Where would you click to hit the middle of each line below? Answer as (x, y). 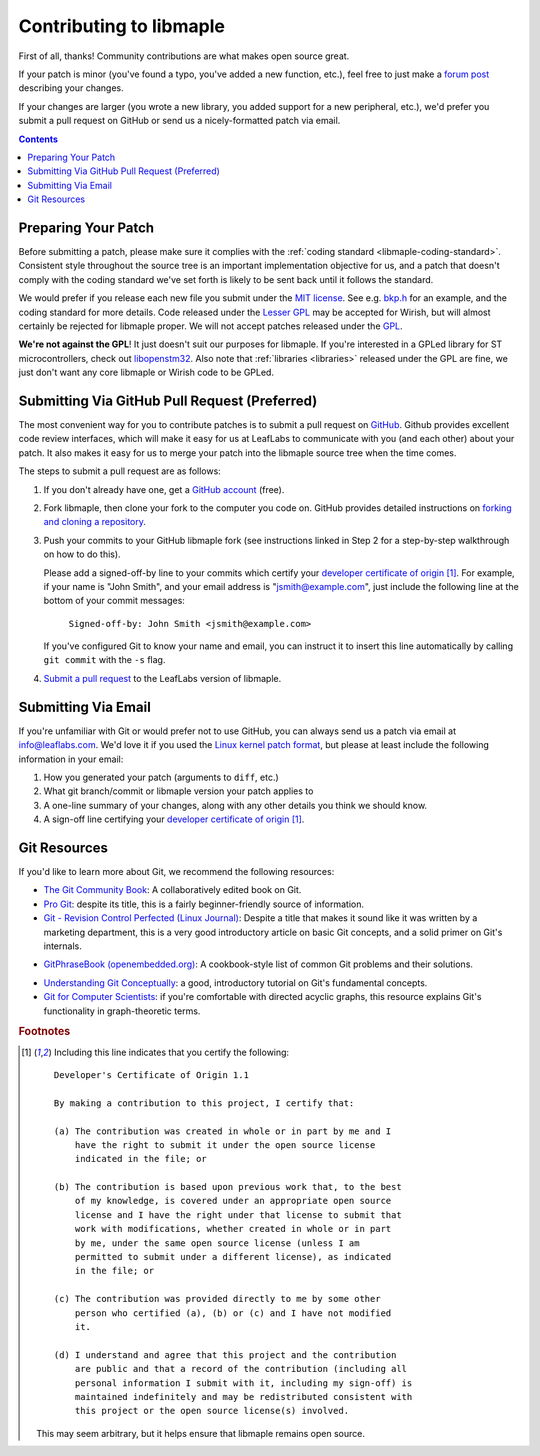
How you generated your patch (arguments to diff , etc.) (161, 777)
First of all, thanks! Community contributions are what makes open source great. (184, 56)
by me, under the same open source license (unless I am (217, 1243)
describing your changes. (71, 88)
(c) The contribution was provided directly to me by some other (217, 1299)
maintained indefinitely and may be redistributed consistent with (244, 1396)
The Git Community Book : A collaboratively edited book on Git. (172, 890)
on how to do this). (82, 554)
